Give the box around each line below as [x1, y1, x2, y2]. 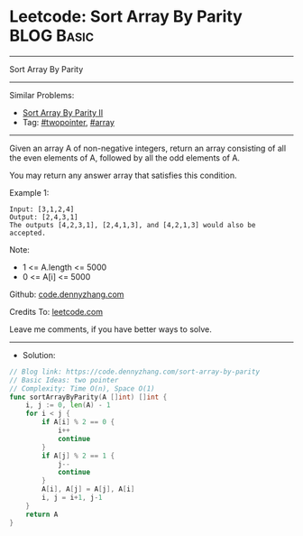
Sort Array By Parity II [22, 106, 104, 118]
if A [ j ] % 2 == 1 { [41, 451, 115, 460]
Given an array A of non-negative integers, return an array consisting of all [9, 143, 287, 153]
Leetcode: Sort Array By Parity [9, 6, 243, 27]
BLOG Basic [9, 25, 95, 46]
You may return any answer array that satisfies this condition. [9, 170, 237, 180]
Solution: [22, 349, 56, 360]
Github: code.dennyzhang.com [9, 289, 124, 300]
